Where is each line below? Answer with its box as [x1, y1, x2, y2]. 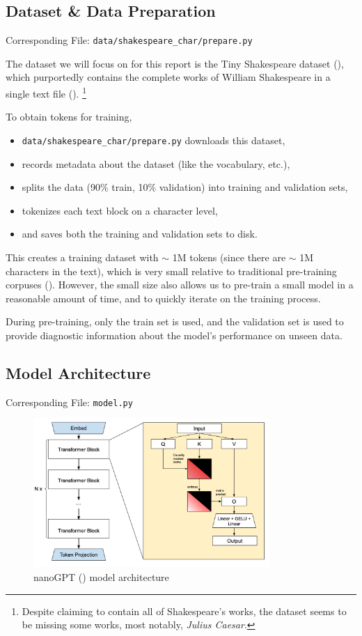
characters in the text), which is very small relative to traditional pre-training [6, 263, 337, 278]
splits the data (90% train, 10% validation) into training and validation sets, [22, 180, 348, 194]
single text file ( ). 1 [6, 84, 86, 100]
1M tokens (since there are [172, 249, 286, 264]
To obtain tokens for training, [6, 109, 132, 124]
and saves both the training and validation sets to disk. [22, 226, 258, 241]
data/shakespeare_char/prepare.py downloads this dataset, [22, 132, 285, 147]
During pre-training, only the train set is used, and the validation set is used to [6, 314, 344, 329]
